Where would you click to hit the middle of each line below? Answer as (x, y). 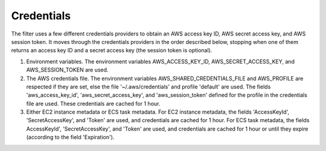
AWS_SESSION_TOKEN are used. (67, 70)
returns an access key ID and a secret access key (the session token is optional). (112, 51)
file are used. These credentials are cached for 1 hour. (93, 103)
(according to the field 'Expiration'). (70, 137)
